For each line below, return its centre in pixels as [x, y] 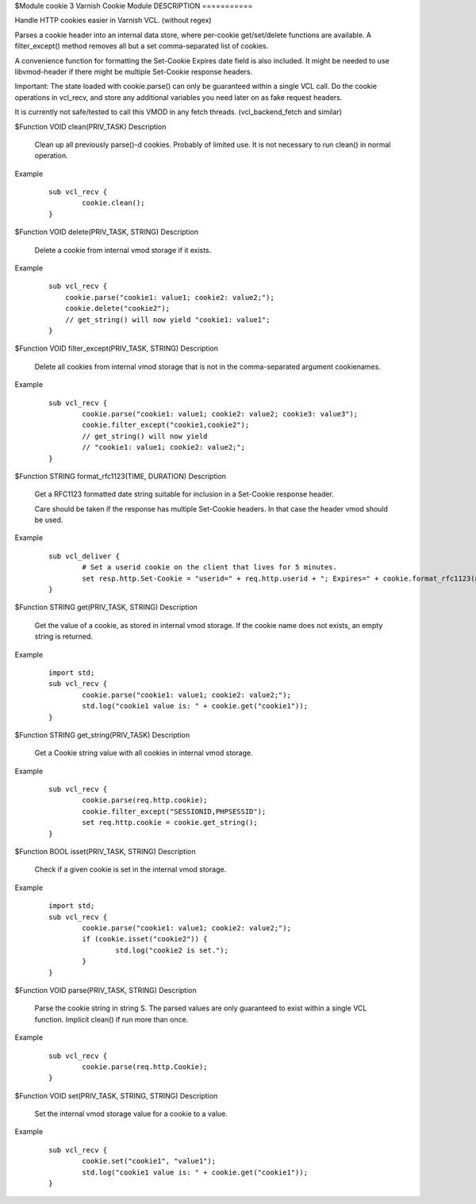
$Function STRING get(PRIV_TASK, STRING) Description [106, 608]
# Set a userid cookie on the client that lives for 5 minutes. [209, 567]
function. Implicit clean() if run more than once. [111, 1019]
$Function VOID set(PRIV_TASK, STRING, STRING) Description [116, 1095]
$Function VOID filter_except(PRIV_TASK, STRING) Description [116, 348]
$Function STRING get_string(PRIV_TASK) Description [102, 734]
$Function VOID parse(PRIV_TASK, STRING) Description [106, 990]
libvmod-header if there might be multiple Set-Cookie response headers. [134, 71]
